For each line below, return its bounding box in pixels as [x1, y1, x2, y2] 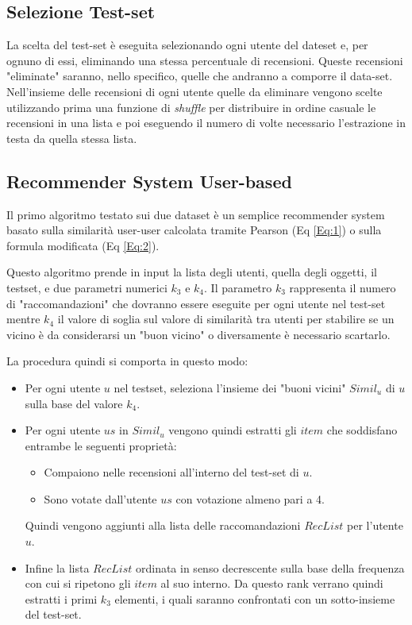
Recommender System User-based [6, 168, 292, 193]
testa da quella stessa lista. [6, 129, 137, 146]
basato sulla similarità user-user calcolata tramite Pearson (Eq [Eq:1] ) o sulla [6, 222, 382, 238]
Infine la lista [25, 559, 90, 576]
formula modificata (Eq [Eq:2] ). [6, 237, 160, 253]
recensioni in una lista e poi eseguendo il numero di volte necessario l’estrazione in [6, 114, 406, 131]
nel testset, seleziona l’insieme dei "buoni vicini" [114, 379, 346, 395]
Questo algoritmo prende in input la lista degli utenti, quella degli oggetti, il [6, 264, 377, 280]
